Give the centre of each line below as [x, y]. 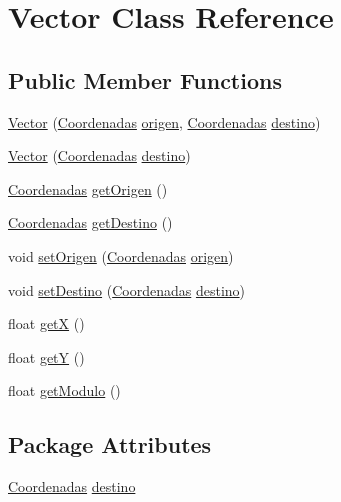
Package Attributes [110, 444]
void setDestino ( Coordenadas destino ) [127, 289]
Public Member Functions [145, 79]
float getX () [46, 323]
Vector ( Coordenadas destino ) [99, 155]
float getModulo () [64, 390]
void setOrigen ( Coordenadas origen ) [121, 255]
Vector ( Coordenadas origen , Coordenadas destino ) [164, 121]
